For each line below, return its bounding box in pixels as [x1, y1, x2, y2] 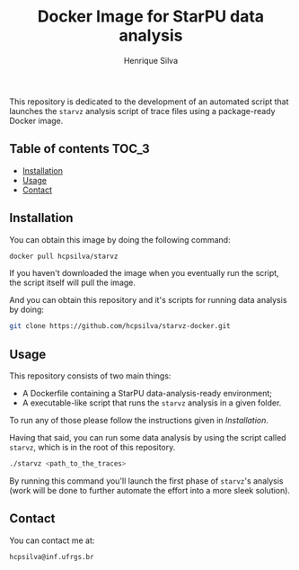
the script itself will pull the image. [9, 277, 136, 289]
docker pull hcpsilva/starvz [9, 252, 119, 261]
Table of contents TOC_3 [9, 141, 150, 156]
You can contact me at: [9, 535, 95, 546]
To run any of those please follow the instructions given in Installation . [9, 415, 269, 426]
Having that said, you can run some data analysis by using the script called [9, 432, 286, 443]
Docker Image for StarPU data [37, 6, 265, 27]
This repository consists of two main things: [9, 370, 171, 381]
